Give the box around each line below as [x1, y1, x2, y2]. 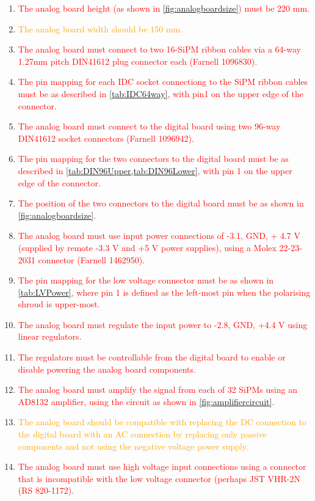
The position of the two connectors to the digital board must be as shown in [18, 197, 304, 210]
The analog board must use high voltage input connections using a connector [18, 460, 306, 473]
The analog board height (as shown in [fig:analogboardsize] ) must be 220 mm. [18, 2, 310, 14]
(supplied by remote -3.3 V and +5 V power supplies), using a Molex [18, 241, 277, 254]
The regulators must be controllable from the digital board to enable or [18, 351, 286, 364]
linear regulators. [18, 330, 82, 343]
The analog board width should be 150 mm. [18, 22, 183, 35]
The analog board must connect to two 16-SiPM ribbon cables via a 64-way [18, 43, 301, 56]
